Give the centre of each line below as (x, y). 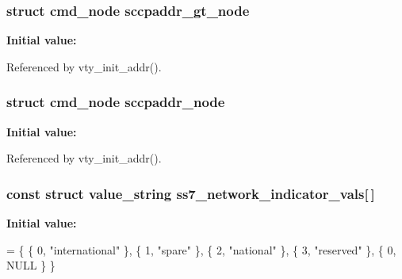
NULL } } (31, 265)
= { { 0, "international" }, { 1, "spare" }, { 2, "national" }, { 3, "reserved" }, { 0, (201, 249)
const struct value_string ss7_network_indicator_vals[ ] (191, 193)
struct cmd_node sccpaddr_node (116, 102)
